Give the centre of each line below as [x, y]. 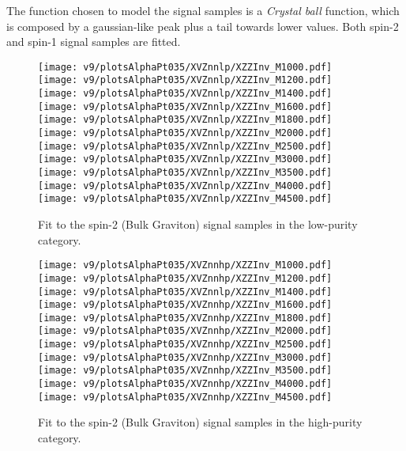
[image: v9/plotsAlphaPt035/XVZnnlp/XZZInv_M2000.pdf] [185, 133]
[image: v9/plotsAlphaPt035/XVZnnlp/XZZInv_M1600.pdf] [185, 106]
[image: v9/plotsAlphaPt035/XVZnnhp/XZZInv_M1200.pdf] [185, 278]
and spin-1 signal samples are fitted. [94, 42]
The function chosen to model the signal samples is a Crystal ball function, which [203, 10]
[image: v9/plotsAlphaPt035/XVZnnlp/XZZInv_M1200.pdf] [185, 80]
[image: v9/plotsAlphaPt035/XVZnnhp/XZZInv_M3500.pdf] [185, 371]
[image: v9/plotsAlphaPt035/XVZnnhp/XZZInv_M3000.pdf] [185, 357]
